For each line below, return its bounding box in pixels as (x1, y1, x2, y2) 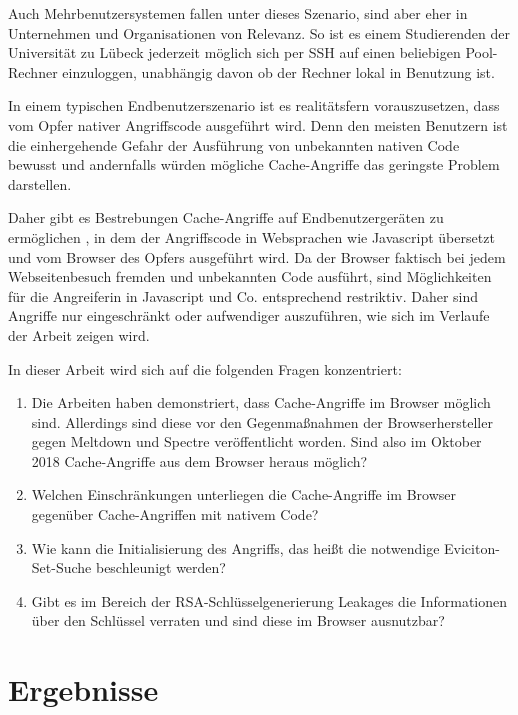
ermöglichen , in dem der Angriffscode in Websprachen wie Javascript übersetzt (8, 226, 495, 247)
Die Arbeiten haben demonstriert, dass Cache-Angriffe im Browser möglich (31, 392, 491, 413)
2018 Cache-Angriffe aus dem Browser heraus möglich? (31, 450, 368, 471)
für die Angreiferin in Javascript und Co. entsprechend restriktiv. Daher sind (8, 285, 479, 306)
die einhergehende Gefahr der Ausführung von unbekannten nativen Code (8, 134, 460, 155)
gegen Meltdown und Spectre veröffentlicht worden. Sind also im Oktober (31, 431, 482, 452)
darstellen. (8, 173, 72, 194)
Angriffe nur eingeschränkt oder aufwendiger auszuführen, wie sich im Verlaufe (8, 305, 490, 326)
